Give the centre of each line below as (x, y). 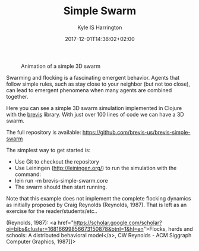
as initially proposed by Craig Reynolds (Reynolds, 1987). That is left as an (97, 205)
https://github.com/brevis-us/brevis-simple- (136, 132)
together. (17, 96)
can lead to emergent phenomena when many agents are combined (89, 90)
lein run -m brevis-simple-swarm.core (61, 180)
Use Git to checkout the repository (57, 161)
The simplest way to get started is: (48, 150)
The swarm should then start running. (61, 187)
